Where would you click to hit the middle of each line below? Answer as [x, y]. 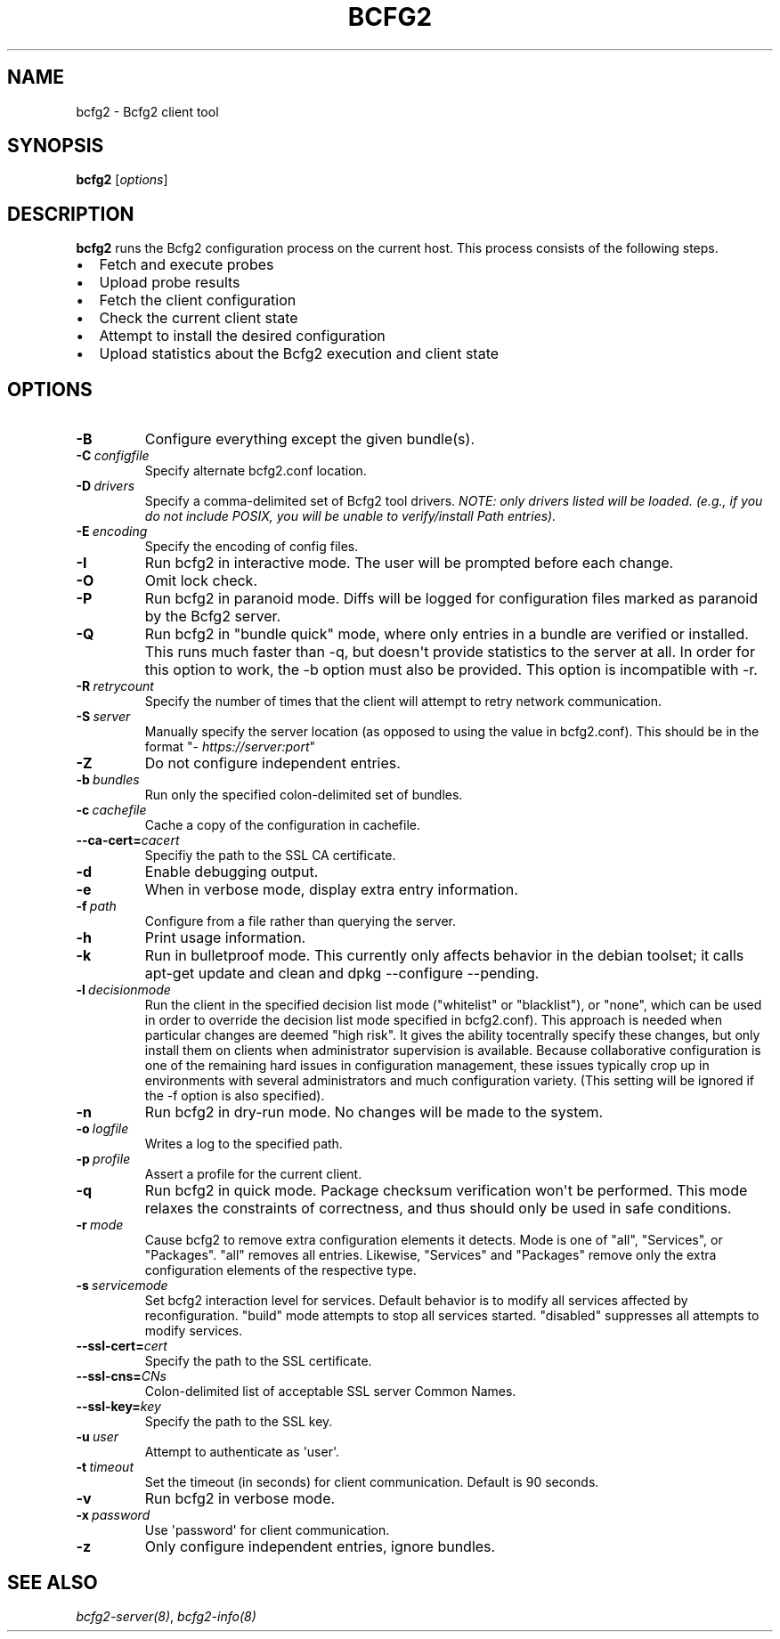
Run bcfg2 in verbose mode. [240, 1499]
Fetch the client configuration [198, 300]
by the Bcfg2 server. [213, 617]
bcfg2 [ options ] [122, 180]
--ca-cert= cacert [128, 840]
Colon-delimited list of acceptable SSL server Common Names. [330, 1392]
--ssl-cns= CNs [121, 1376]
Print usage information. [225, 938]
